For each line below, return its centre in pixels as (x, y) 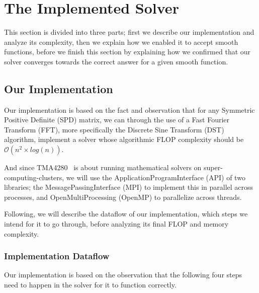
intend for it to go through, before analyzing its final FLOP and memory (116, 224)
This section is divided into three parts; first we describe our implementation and (129, 32)
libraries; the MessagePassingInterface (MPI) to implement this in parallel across (129, 187)
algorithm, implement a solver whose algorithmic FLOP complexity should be (124, 139)
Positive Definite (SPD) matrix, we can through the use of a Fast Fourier (117, 120)
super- (213, 167)
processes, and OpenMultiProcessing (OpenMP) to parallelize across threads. (123, 197)
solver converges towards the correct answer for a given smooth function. (116, 61)
